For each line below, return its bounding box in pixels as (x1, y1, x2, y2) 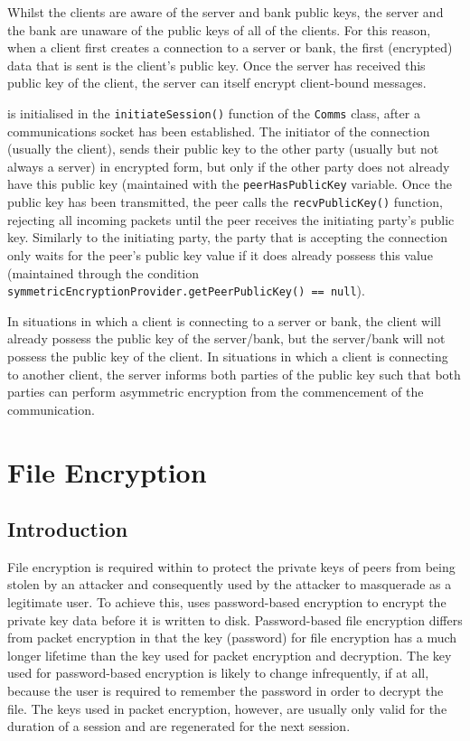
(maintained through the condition (7, 263, 200, 282)
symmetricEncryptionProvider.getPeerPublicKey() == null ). (7, 281, 365, 300)
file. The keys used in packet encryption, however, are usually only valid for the (7, 699, 447, 718)
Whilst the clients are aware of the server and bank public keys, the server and (7, 3, 444, 21)
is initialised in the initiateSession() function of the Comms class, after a (7, 103, 420, 122)
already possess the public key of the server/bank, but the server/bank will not (7, 329, 446, 348)
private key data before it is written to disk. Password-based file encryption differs (7, 610, 463, 629)
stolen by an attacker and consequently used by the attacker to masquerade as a (7, 575, 452, 594)
